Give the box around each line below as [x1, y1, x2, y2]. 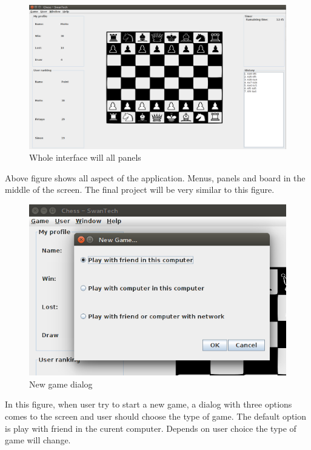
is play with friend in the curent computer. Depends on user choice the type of [5, 421, 296, 434]
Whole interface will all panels [29, 151, 141, 164]
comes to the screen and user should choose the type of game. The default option [5, 409, 307, 422]
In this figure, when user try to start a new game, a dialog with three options [5, 398, 292, 411]
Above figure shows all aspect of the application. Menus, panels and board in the [5, 171, 306, 184]
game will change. [5, 434, 71, 446]
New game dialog [29, 377, 93, 390]
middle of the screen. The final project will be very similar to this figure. [5, 183, 275, 196]
